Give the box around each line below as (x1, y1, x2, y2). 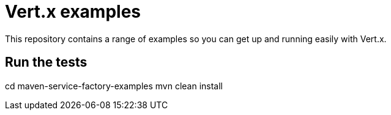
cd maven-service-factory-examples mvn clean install (5, 80, 223, 91)
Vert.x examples (5, 1, 141, 22)
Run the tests (5, 54, 88, 70)
